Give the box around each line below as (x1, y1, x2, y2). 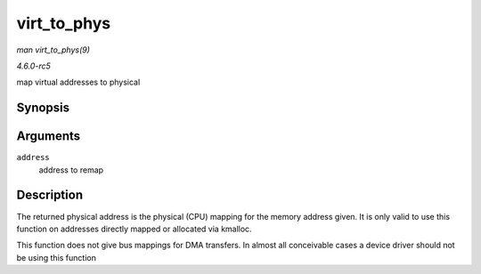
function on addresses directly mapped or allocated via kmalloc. (16, 223, 253, 234)
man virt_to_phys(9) (16, 44, 91, 55)
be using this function (16, 252, 97, 262)
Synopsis (16, 101, 70, 116)
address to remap (38, 165, 104, 175)
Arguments (16, 129, 81, 144)
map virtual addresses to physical (16, 77, 141, 88)
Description (16, 188, 84, 203)
